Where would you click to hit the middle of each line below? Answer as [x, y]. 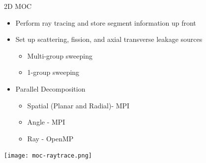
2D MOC [18, 6]
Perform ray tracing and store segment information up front [106, 22]
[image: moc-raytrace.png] [48, 156]
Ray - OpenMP [50, 138]
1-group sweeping [53, 72]
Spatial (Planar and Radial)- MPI [78, 105]
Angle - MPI [46, 122]
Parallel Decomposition [50, 88]
